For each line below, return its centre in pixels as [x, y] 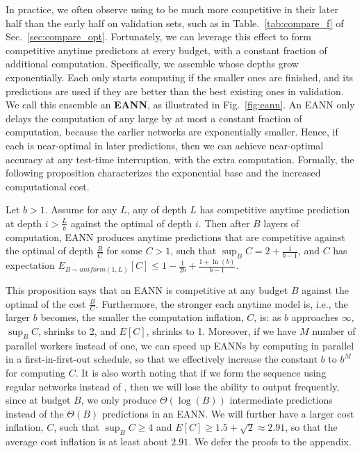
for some [125, 250]
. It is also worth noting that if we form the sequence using [201, 372]
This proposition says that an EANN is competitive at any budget [147, 289]
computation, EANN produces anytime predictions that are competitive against [175, 237]
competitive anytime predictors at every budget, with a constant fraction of [166, 50]
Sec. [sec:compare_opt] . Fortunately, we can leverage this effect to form [158, 36]
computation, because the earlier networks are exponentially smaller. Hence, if [172, 132]
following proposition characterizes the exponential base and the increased [163, 173]
